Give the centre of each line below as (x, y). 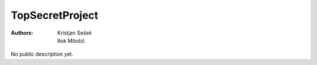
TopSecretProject (55, 15)
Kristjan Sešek (75, 33)
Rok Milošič (71, 40)
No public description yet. (42, 54)
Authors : (22, 33)
